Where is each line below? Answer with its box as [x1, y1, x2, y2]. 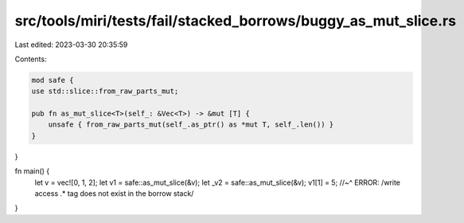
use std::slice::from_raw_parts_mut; [31, 87, 179, 96]
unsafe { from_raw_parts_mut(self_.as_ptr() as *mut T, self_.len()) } [48, 120, 334, 129]
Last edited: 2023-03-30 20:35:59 [14, 40, 128, 49]
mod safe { [31, 76, 74, 84]
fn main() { [14, 166, 50, 176]
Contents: [14, 54, 47, 64]
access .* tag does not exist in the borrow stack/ [34, 189, 194, 198]
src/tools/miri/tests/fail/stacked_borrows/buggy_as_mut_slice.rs [14, 12, 457, 29]
